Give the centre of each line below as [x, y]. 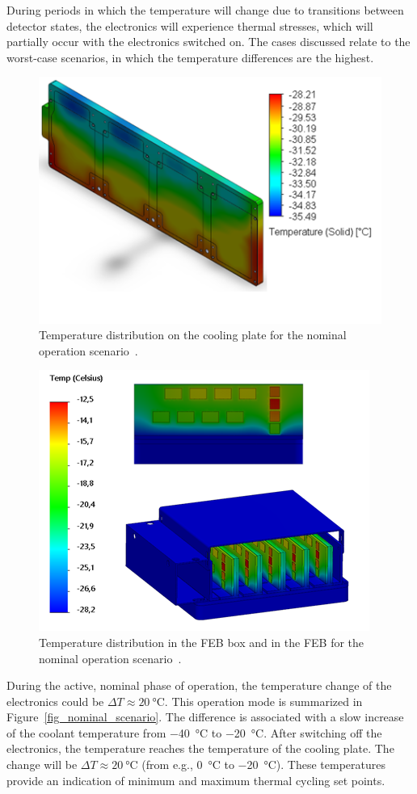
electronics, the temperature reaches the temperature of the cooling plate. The [200, 748]
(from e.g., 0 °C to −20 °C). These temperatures [263, 765]
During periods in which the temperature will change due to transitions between [205, 10]
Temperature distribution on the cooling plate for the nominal [193, 335]
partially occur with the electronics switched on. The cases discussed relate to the [208, 42]
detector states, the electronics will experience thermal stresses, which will [190, 25]
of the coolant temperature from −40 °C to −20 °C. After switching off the [194, 732]
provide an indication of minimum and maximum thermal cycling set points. [196, 780]
